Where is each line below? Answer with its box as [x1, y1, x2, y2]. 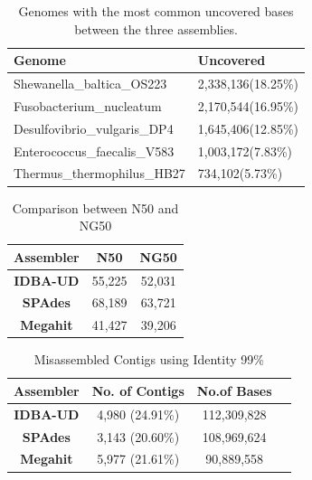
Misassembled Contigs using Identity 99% [33, 350, 264, 369]
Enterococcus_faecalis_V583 [14, 141, 175, 160]
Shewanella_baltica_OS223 [14, 74, 167, 93]
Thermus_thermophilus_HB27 [14, 164, 185, 183]
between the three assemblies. [74, 19, 238, 38]
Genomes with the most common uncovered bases [18, 2, 294, 20]
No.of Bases [196, 381, 272, 400]
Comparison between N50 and [12, 198, 179, 217]
